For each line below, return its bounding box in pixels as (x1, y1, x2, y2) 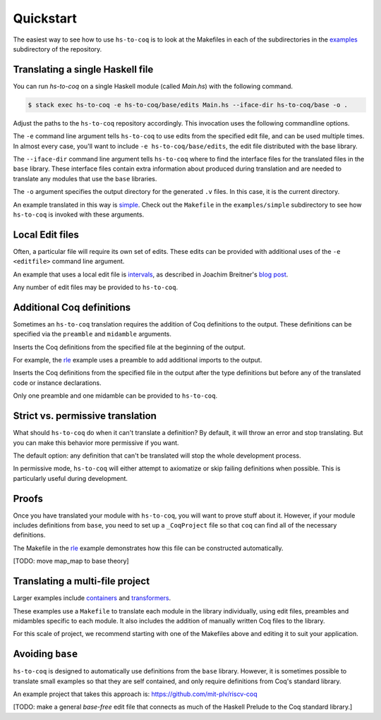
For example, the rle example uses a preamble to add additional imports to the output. (13, 356, 262, 365)
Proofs (13, 492, 44, 504)
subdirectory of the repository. (13, 44, 102, 53)
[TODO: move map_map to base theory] (13, 557, 130, 566)
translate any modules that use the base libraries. (13, 174, 157, 183)
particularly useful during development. (13, 474, 128, 482)
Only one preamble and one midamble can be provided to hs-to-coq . (13, 391, 218, 400)
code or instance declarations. (13, 378, 102, 387)
